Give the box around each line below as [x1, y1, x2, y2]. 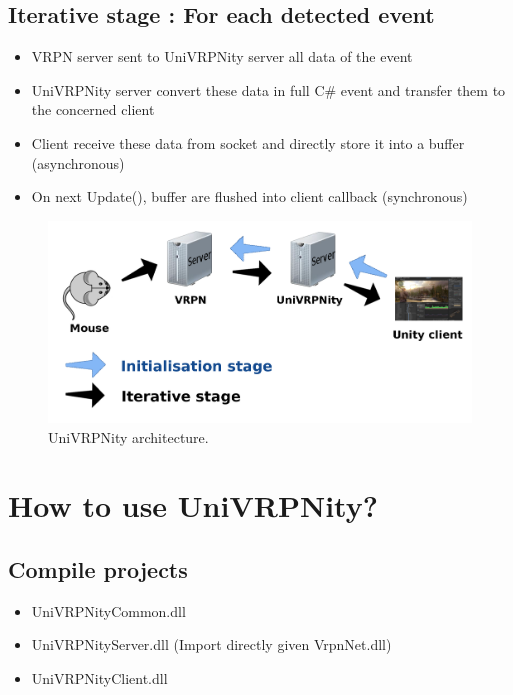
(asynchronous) [31, 152, 125, 173]
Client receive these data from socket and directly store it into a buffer [31, 132, 465, 153]
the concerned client [31, 99, 155, 120]
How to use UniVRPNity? [8, 485, 378, 526]
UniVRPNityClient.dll [31, 667, 168, 688]
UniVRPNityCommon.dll [31, 600, 186, 621]
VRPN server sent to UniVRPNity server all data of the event [31, 46, 413, 67]
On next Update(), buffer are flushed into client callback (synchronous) [31, 186, 468, 207]
